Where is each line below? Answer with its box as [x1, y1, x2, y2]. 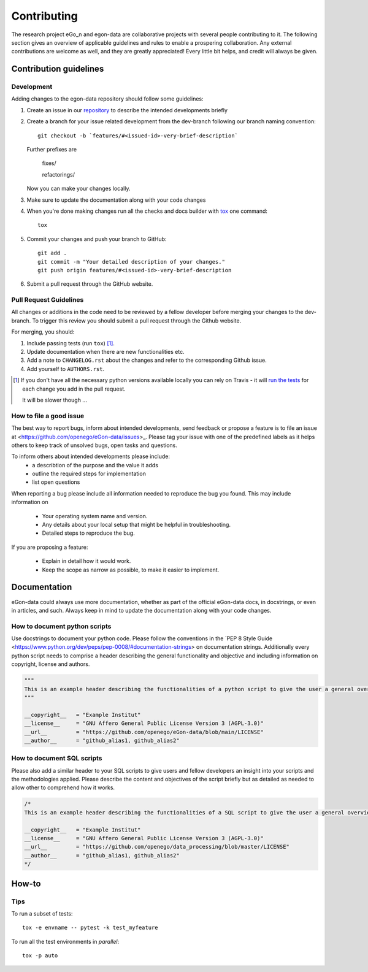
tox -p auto [22, 952, 58, 959]
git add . [37, 250, 67, 257]
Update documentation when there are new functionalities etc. [26, 348, 185, 356]
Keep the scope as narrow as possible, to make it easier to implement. [42, 566, 220, 573]
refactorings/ [42, 170, 75, 178]
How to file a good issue [11, 411, 85, 420]
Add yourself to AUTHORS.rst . [26, 365, 104, 372]
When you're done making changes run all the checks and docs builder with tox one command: [26, 207, 268, 215]
